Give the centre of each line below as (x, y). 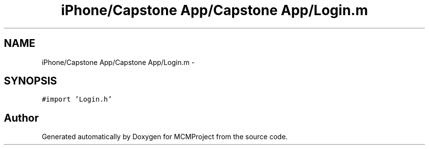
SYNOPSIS (31, 81)
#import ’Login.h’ (77, 99)
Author (21, 118)
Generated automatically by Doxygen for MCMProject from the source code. (165, 137)
